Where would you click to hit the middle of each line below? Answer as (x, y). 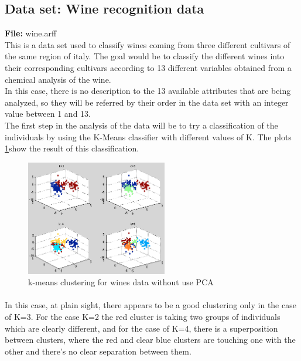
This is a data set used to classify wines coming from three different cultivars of (148, 44)
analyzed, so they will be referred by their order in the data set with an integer (147, 102)
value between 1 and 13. (48, 114)
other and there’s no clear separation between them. (98, 351)
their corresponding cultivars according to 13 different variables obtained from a (148, 67)
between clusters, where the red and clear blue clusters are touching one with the (150, 340)
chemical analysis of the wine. (58, 79)
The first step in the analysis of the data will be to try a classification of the (141, 125)
